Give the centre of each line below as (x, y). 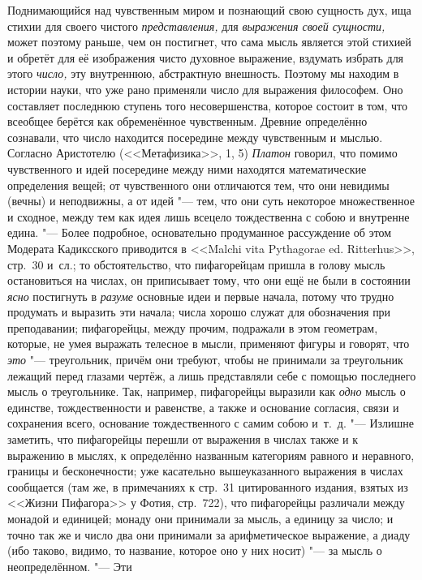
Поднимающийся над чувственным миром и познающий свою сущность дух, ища (209, 10)
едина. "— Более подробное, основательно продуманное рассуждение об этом (200, 232)
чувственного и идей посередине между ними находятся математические (187, 168)
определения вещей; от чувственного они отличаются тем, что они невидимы (198, 185)
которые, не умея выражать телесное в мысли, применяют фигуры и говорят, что (209, 344)
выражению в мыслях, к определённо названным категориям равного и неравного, (211, 455)
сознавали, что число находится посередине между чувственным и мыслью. (195, 137)
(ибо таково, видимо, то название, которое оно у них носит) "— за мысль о (195, 550)
